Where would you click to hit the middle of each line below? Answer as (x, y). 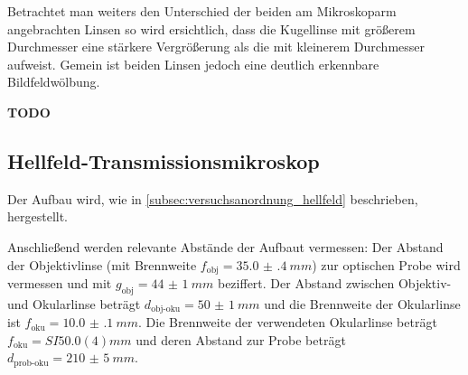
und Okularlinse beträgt (74, 303)
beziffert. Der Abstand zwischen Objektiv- (334, 283)
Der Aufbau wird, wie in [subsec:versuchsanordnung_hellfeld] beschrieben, (213, 198)
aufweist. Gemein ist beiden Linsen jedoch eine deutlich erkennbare (193, 64)
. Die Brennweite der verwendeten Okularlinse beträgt (288, 322)
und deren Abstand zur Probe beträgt (241, 339)
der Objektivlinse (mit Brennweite (102, 264)
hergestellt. (38, 216)
